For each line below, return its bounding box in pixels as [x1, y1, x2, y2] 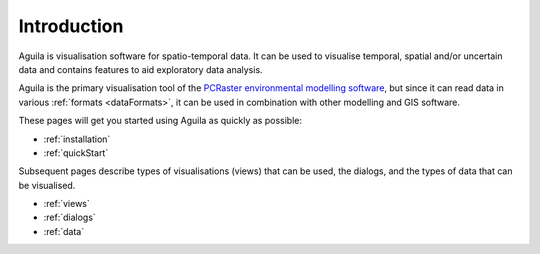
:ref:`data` [43, 225, 85, 237]
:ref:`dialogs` [43, 211, 97, 224]
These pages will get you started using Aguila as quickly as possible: [18, 115, 302, 127]
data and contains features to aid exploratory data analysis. [18, 63, 264, 75]
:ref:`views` [43, 198, 90, 210]
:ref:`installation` [43, 133, 111, 145]
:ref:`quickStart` [43, 146, 109, 159]
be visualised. [18, 179, 76, 191]
